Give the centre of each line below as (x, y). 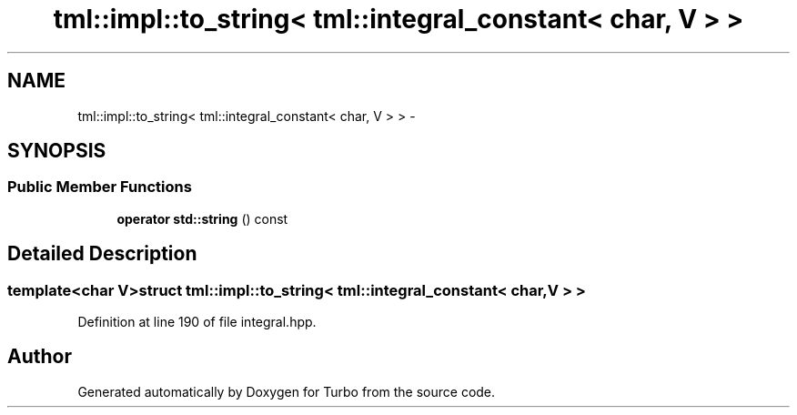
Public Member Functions (100, 187)
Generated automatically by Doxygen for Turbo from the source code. (287, 391)
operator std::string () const (202, 218)
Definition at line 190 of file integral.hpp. (197, 322)
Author (40, 357)
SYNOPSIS (57, 151)
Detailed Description (102, 254)
